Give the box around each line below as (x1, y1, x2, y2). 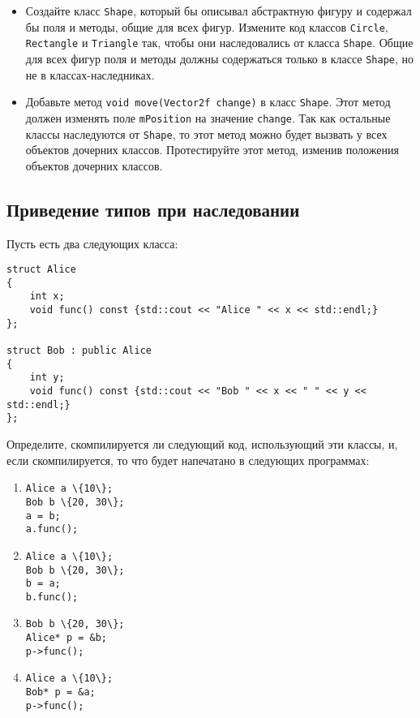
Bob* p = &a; (25, 686, 96, 699)
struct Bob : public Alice (6, 345, 152, 357)
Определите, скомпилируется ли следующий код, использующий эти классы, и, (6, 436, 398, 453)
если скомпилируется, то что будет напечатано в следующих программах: (6, 451, 370, 468)
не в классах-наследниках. (25, 66, 155, 83)
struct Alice (6, 264, 76, 276)
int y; (29, 372, 65, 384)
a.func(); (25, 523, 79, 535)
